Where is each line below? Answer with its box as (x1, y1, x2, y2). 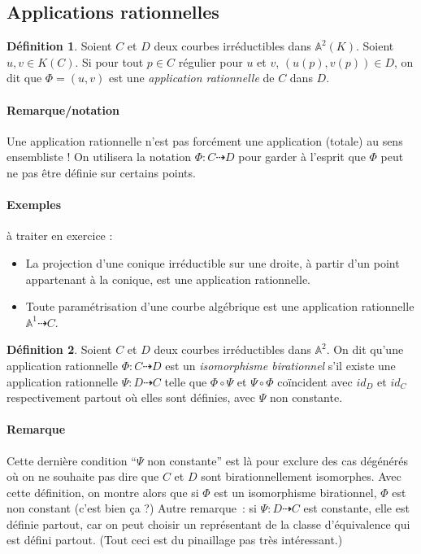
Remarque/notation (7, 101, 120, 118)
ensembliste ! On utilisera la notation (7, 148, 191, 165)
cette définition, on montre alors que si (7, 483, 199, 500)
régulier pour (178, 53, 243, 70)
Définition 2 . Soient (7, 341, 112, 358)
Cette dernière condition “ (7, 451, 137, 469)
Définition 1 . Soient (7, 37, 112, 55)
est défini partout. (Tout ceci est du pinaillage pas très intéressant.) (7, 531, 343, 548)
